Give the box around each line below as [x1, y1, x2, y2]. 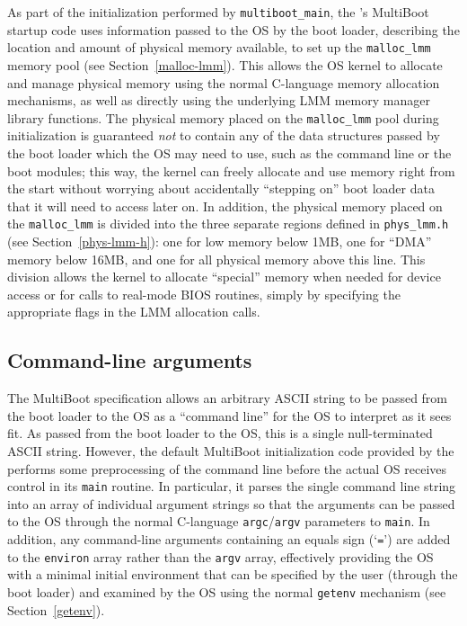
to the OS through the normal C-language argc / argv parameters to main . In [7, 512, 430, 531]
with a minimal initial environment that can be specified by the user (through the [7, 565, 458, 584]
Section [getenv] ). [7, 600, 105, 619]
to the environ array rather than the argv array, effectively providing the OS [7, 547, 434, 566]
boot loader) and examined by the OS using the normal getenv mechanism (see [7, 582, 446, 601]
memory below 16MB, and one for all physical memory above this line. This [7, 249, 426, 268]
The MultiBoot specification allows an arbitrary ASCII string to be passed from [7, 389, 448, 407]
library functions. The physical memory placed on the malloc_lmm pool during [7, 108, 439, 127]
